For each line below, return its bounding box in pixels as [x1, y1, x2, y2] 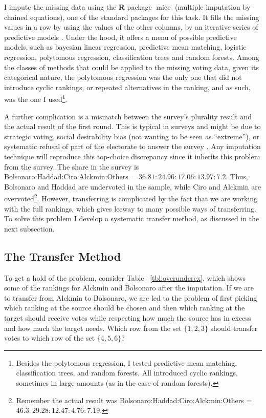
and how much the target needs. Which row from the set [4, 322, 182, 333]
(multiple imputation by [174, 2, 251, 12]
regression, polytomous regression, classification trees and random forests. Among [4, 51, 259, 62]
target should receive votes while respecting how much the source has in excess [4, 312, 251, 323]
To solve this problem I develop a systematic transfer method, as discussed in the [4, 213, 259, 224]
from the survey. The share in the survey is [4, 161, 139, 172]
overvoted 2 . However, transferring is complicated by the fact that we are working [4, 192, 258, 203]
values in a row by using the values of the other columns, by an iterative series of [4, 22, 258, 32]
